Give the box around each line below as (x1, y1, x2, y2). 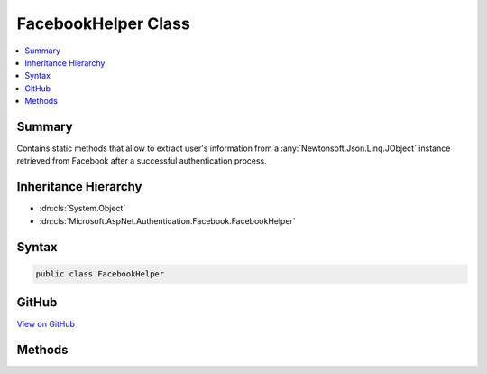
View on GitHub (16, 319, 76, 330)
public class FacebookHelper (35, 268, 165, 279)
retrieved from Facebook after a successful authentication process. (16, 155, 267, 166)
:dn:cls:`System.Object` (39, 203, 126, 214)
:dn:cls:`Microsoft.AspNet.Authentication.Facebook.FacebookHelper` (39, 215, 297, 226)
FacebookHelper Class (16, 14, 191, 33)
